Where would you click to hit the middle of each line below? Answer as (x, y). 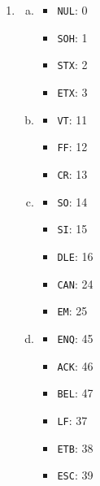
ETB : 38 (75, 447)
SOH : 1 (72, 37)
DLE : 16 (75, 256)
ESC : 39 (75, 475)
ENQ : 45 (75, 338)
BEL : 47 (75, 393)
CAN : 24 (75, 283)
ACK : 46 (75, 365)
